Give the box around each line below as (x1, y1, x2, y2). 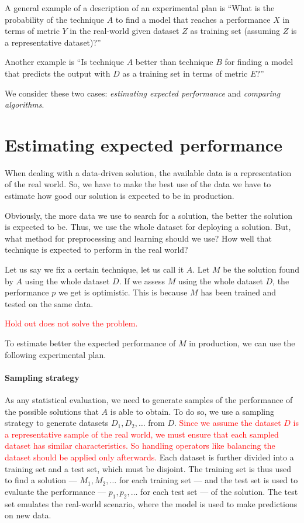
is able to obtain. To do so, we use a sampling (110, 405, 275, 417)
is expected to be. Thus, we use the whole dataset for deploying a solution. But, (5, 221, 291, 233)
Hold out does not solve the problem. (5, 317, 138, 329)
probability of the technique (5, 13, 105, 25)
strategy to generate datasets (5, 417, 109, 429)
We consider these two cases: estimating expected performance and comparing (5, 87, 281, 99)
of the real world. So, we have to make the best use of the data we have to (5, 178, 271, 190)
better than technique (135, 56, 213, 68)
